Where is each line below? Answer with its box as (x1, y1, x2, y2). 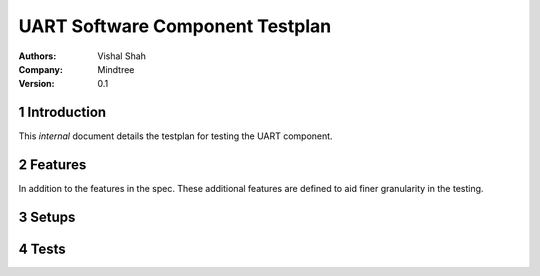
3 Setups (18, 208, 76, 225)
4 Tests (18, 240, 67, 257)
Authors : (18, 50, 57, 62)
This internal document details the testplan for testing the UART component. (18, 130, 334, 142)
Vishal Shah (97, 50, 147, 62)
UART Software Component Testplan (18, 15, 332, 37)
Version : (18, 78, 55, 90)
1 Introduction (18, 104, 107, 121)
